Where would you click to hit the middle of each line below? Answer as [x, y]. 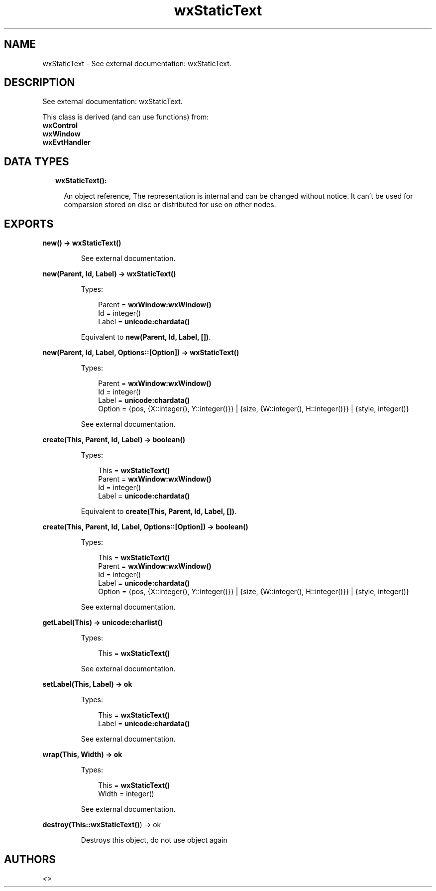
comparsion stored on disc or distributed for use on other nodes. [170, 205]
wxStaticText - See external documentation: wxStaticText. [137, 63]
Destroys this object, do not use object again [154, 840]
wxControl [60, 126]
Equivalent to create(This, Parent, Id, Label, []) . [159, 511]
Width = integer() [126, 794]
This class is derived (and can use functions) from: [126, 117]
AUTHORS [30, 859]
